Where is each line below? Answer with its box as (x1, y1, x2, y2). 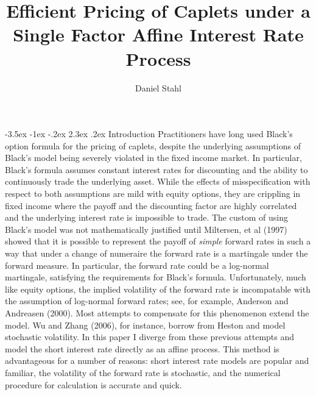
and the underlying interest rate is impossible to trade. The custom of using (5, 211, 288, 224)
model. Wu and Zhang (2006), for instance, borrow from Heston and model (5, 318, 286, 331)
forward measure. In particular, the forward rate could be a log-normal (5, 258, 269, 271)
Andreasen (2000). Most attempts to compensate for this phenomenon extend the (5, 307, 309, 319)
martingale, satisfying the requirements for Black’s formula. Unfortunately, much (5, 271, 306, 283)
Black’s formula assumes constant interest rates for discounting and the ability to (5, 163, 308, 176)
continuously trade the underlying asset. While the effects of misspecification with (5, 175, 311, 188)
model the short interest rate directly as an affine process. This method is (5, 342, 279, 355)
